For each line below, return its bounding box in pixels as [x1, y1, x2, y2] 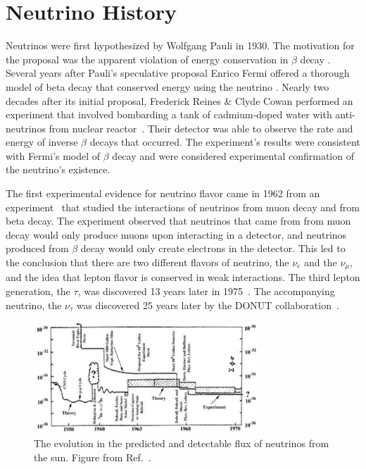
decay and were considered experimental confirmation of [112, 148, 354, 163]
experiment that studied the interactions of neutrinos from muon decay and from [6, 199, 360, 214]
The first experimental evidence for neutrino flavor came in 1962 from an [6, 186, 320, 201]
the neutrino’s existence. [6, 162, 111, 177]
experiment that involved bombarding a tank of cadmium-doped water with [6, 107, 332, 122]
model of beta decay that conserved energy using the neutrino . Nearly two [6, 79, 329, 94]
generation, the [6, 284, 70, 299]
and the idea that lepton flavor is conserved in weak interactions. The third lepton [6, 270, 360, 284]
